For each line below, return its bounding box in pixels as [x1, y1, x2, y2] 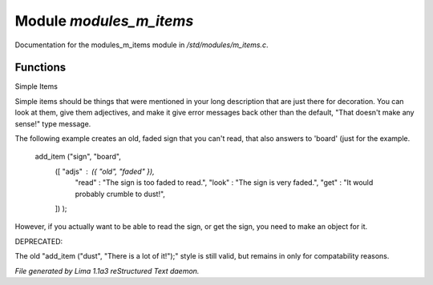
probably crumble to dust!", [75, 189, 166, 199]
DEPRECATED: [14, 236, 63, 246]
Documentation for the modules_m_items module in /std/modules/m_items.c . [14, 40, 269, 50]
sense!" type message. [14, 118, 91, 128]
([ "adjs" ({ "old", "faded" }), [55, 167, 156, 176]
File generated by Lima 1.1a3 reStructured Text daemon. [14, 266, 200, 275]
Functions [14, 61, 67, 74]
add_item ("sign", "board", [34, 152, 122, 162]
